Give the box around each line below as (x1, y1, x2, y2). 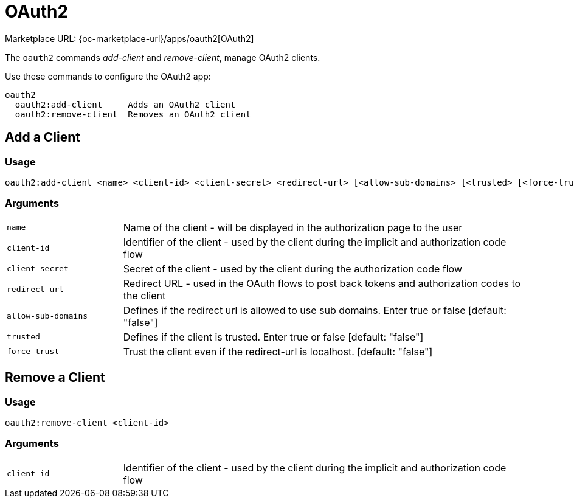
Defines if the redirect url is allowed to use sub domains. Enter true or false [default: (123, 304, 507, 316)
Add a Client (5, 130, 81, 145)
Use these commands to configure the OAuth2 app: (5, 71, 211, 82)
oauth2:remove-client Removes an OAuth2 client (15, 109, 251, 119)
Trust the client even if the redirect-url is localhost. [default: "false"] (123, 345, 433, 358)
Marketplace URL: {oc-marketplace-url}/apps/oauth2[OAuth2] (5, 33, 254, 44)
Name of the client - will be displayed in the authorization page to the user (123, 221, 463, 234)
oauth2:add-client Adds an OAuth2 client (15, 99, 236, 109)
